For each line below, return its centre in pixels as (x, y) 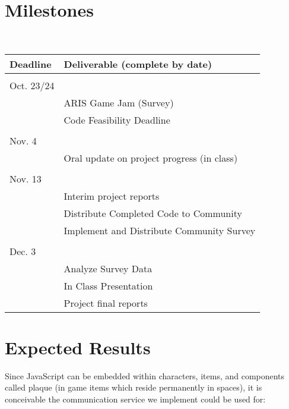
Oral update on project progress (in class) (151, 158)
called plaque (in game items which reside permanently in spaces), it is (134, 387)
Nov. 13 (26, 178)
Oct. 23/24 (32, 85)
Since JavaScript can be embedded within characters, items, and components (145, 375)
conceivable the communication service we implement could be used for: (135, 399)
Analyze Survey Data (108, 268)
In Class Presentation (108, 285)
